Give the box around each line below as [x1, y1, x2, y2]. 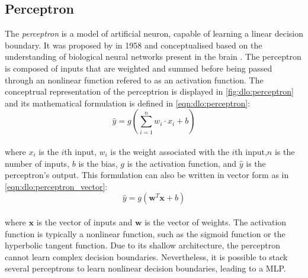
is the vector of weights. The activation [145, 215, 287, 228]
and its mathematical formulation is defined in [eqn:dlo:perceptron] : [5, 96, 251, 109]
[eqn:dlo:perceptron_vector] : [5, 180, 108, 192]
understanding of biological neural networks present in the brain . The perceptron [5, 50, 301, 63]
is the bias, [78, 157, 118, 169]
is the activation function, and [127, 157, 237, 169]
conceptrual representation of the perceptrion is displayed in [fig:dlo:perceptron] [5, 85, 294, 98]
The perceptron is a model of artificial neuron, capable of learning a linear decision [5, 27, 303, 40]
